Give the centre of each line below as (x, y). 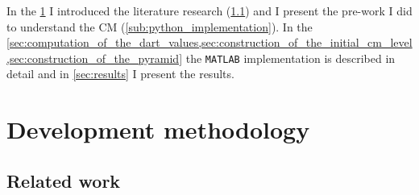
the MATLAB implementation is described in (290, 58)
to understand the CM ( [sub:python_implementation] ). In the (160, 26)
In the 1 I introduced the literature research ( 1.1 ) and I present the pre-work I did (209, 10)
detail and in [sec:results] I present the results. (120, 74)
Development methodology (158, 129)
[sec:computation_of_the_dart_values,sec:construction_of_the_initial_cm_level (209, 42)
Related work (64, 180)
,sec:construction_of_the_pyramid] (95, 58)
